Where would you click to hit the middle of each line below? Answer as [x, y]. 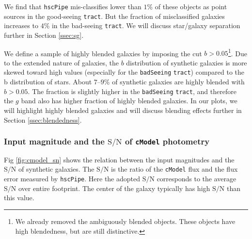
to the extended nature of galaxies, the [61, 62]
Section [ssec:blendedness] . [43, 119]
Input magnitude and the [54, 141]
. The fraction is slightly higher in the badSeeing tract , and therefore [132, 91]
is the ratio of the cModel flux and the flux [174, 169]
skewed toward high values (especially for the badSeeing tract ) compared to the [124, 72]
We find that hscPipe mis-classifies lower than [73, 6]
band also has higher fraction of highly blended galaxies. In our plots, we [129, 101]
